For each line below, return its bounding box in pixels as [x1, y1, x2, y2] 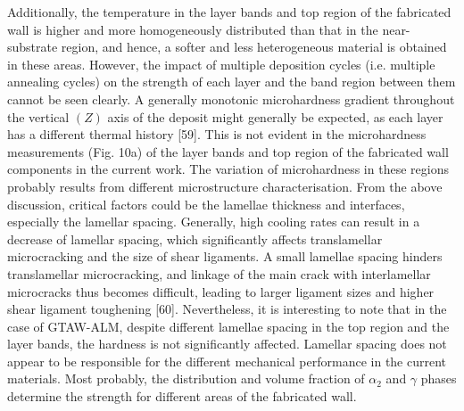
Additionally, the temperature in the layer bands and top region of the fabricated [7, 3, 452, 21]
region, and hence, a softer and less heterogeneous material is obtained [61, 37, 447, 56]
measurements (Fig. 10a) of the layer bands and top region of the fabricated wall [7, 142, 449, 160]
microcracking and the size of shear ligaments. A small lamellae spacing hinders [7, 247, 443, 266]
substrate [7, 37, 58, 56]
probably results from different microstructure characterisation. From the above [7, 177, 443, 195]
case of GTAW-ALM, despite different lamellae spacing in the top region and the [7, 316, 450, 335]
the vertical [7, 107, 70, 126]
